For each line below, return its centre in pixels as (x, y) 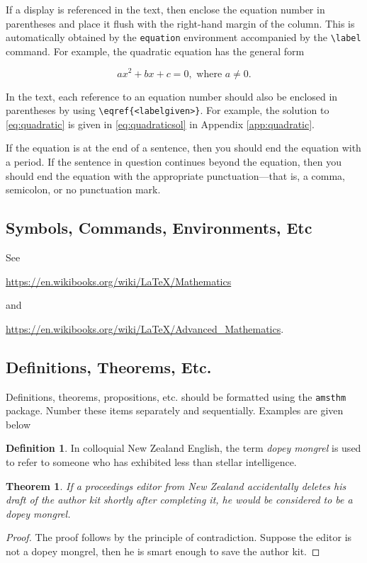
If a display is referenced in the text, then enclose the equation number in (165, 9)
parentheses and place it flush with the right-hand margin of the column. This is (180, 23)
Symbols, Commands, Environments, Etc (159, 228)
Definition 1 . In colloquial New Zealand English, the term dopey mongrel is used (183, 448)
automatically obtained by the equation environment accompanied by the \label (183, 37)
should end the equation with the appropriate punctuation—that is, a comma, (176, 175)
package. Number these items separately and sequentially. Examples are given (175, 410)
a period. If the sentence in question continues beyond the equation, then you (174, 161)
